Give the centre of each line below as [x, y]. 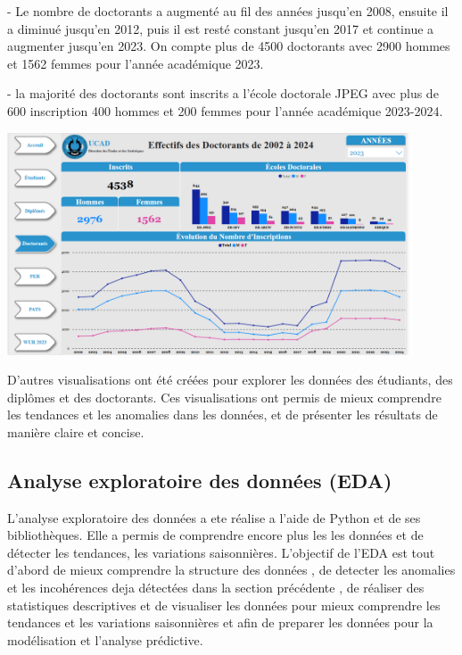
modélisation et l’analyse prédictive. [105, 639]
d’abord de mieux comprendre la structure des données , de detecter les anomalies [231, 570]
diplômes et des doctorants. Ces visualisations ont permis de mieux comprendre [224, 397]
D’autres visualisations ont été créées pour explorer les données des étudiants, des [230, 380]
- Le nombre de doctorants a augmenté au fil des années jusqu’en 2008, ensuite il [228, 11]
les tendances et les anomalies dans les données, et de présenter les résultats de [223, 415]
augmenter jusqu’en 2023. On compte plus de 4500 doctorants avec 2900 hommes [229, 46]
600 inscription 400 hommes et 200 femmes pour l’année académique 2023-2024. [225, 110]
